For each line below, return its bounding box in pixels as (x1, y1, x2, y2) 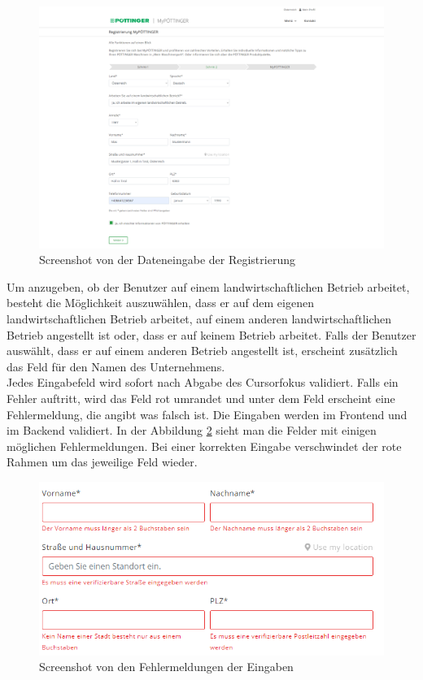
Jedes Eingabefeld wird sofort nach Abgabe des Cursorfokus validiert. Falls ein (7, 374, 399, 391)
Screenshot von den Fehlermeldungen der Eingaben (39, 658, 294, 675)
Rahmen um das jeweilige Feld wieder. (7, 453, 198, 470)
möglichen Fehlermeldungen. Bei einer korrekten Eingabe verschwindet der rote (7, 437, 402, 454)
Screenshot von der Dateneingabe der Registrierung (39, 251, 295, 268)
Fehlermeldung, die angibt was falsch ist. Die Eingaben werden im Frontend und (7, 405, 408, 422)
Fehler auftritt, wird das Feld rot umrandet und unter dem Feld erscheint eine (7, 390, 395, 407)
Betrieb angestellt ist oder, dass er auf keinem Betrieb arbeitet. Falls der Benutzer (7, 326, 416, 343)
